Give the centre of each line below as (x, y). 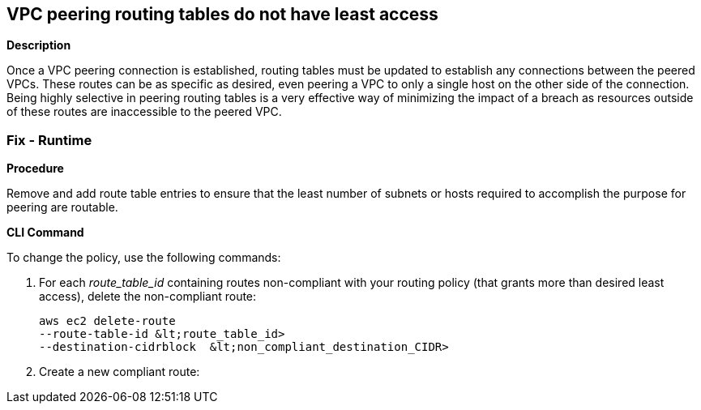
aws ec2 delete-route (107, 321)
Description (39, 45)
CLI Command (45, 233)
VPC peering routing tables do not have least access (222, 14)
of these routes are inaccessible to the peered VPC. (144, 112)
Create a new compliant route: (120, 372)
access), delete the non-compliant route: (148, 297)
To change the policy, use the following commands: (144, 258)
